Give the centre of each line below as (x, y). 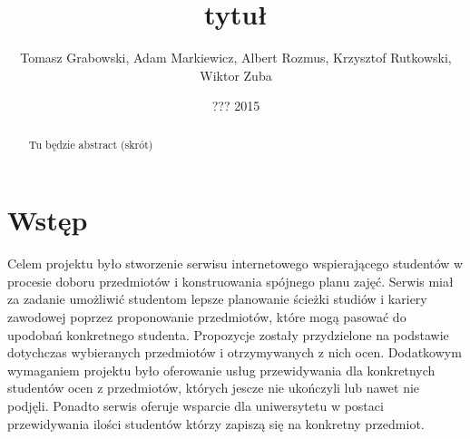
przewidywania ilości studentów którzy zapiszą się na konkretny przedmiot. (216, 423)
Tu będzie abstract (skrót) (91, 144)
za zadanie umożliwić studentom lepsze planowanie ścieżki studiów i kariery (217, 299)
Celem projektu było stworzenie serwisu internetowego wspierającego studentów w (235, 263)
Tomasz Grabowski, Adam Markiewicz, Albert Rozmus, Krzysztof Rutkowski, (236, 58)
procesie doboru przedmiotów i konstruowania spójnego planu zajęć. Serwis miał (230, 281)
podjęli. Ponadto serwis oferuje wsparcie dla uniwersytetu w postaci (196, 406)
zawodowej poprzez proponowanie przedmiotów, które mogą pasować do (207, 317)
